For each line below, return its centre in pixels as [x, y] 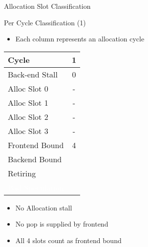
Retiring [22, 173]
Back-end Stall [33, 74]
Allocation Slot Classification [47, 6]
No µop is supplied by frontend [62, 224]
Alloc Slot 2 [28, 116]
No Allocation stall [44, 207]
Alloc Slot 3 [28, 131]
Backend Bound [35, 159]
